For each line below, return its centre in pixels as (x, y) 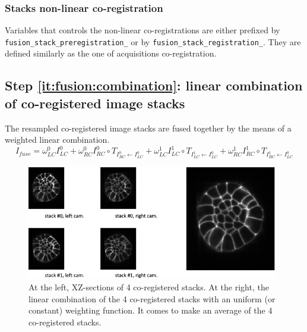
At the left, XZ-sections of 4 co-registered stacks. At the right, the (149, 287)
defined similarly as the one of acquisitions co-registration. (111, 53)
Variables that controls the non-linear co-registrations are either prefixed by (143, 30)
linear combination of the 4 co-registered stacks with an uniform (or (152, 298)
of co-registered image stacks (95, 103)
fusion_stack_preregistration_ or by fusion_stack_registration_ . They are (153, 41)
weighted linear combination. (57, 140)
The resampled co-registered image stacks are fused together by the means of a (148, 128)
